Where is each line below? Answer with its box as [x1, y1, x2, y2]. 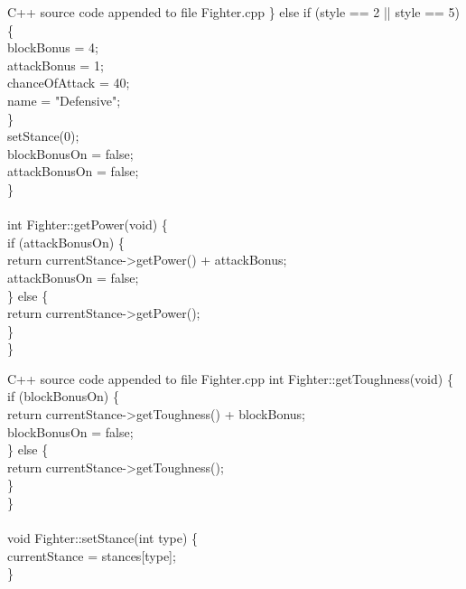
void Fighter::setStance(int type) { [7, 528, 199, 547]
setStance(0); [7, 126, 79, 145]
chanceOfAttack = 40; [7, 73, 130, 92]
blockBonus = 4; [7, 38, 98, 57]
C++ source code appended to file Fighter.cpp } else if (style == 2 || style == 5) [7, 3, 461, 21]
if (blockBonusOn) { [7, 387, 119, 406]
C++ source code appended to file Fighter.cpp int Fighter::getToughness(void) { [7, 369, 453, 388]
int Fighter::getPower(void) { [7, 215, 168, 234]
